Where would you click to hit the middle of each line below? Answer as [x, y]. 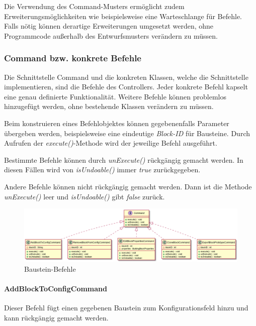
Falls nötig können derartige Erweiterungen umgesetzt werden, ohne [109, 26]
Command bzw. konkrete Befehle [73, 58]
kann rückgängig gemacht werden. [56, 317]
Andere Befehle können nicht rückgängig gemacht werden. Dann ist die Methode [128, 186]
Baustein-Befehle [50, 268]
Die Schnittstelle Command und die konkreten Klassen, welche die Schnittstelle [126, 77]
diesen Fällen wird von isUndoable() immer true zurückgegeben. [102, 170]
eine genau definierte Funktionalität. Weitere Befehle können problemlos [115, 96]
